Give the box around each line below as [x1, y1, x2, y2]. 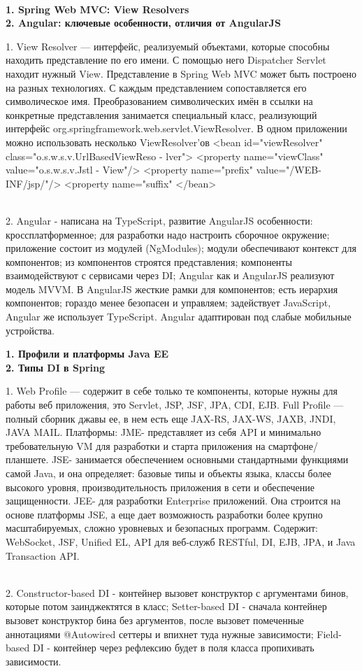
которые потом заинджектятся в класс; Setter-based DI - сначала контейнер [6, 599, 327, 614]
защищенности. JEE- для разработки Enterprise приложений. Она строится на [6, 493, 341, 508]
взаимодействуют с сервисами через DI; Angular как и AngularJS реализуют [6, 268, 335, 283]
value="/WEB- [256, 162, 321, 177]
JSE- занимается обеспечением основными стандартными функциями [52, 452, 349, 467]
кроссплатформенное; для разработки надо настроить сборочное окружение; [6, 227, 330, 241]
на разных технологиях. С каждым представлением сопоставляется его [6, 80, 307, 94]
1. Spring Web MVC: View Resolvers [6, 1, 189, 16]
